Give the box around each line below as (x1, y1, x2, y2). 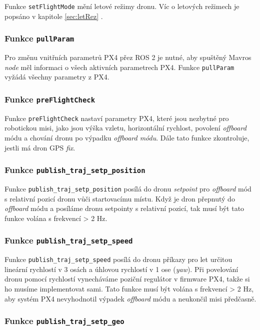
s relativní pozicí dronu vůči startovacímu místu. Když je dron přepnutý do (4, 193, 235, 203)
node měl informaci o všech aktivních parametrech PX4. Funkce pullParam (4, 61, 234, 72)
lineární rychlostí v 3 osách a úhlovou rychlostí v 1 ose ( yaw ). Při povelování (4, 263, 238, 274)
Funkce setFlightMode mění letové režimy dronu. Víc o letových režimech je (4, 1, 239, 11)
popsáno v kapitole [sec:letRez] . (4, 10, 103, 21)
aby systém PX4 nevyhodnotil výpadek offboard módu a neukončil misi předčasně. (4, 293, 256, 303)
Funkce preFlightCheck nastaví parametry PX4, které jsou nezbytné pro (4, 112, 229, 123)
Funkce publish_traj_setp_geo (4, 314, 124, 327)
